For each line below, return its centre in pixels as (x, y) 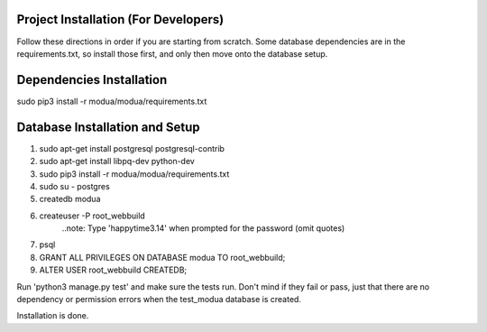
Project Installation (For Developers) (120, 19)
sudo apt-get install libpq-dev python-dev (117, 161)
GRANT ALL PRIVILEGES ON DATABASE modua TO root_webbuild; (162, 257)
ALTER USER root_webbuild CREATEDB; (113, 270)
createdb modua (70, 199)
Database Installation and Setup (108, 127)
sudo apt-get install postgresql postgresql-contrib (132, 148)
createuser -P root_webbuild (92, 216)
